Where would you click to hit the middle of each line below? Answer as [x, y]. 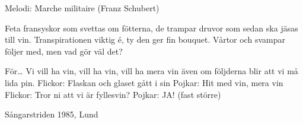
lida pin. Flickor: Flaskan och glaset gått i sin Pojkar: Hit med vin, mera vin [144, 82]
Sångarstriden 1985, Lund [52, 114]
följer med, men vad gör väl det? [64, 51]
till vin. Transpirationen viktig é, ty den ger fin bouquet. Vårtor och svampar [145, 39]
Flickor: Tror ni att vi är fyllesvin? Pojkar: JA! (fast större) [113, 94]
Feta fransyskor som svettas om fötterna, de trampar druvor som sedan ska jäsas [151, 28]
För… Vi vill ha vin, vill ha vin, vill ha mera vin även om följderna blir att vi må [151, 71]
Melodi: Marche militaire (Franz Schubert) [82, 8]
